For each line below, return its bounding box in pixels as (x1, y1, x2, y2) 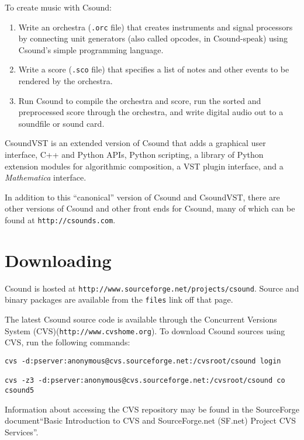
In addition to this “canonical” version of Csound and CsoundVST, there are (5, 190, 280, 203)
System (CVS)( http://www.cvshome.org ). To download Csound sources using (5, 324, 285, 337)
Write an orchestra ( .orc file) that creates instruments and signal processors (18, 20, 293, 33)
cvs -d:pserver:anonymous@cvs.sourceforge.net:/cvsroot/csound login (5, 356, 281, 365)
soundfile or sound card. (18, 117, 105, 129)
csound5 (5, 386, 34, 394)
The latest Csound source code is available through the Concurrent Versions (5, 313, 277, 325)
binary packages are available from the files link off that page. (5, 293, 233, 306)
